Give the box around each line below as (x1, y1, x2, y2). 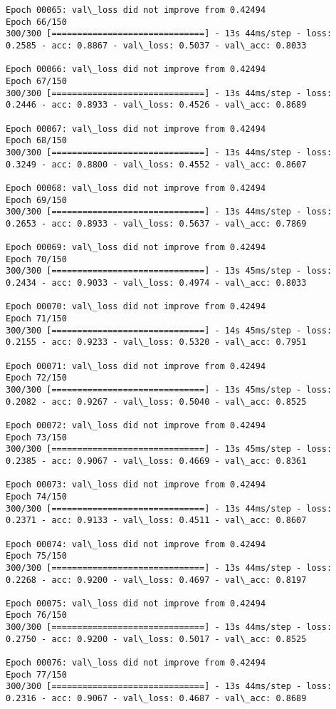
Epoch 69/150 (6, 195, 67, 205)
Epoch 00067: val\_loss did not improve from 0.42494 (6, 123, 266, 134)
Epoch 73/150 (6, 432, 67, 443)
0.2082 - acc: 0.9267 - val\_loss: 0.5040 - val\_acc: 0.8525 (6, 396, 307, 407)
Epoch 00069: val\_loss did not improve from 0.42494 (6, 242, 266, 253)
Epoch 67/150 (6, 76, 67, 86)
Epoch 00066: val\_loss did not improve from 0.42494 (6, 64, 266, 75)
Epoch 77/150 (6, 669, 67, 680)
